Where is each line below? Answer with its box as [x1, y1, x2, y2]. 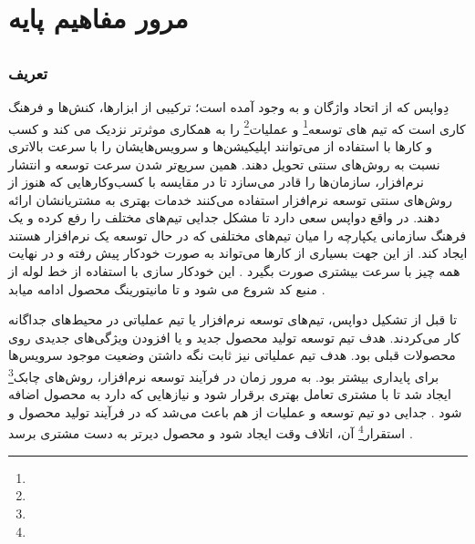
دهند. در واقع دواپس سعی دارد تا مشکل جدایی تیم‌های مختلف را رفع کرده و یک [8, 208, 440, 227]
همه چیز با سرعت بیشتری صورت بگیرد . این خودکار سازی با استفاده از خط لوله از [8, 262, 460, 281]
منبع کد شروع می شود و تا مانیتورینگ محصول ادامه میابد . [8, 279, 325, 298]
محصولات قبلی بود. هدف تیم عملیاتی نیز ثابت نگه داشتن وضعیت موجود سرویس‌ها [8, 345, 456, 364]
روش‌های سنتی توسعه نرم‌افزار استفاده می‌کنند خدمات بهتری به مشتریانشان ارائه [8, 190, 453, 209]
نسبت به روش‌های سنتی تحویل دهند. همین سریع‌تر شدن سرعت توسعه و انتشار [8, 154, 440, 173]
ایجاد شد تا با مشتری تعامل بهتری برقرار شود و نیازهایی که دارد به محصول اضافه [8, 385, 451, 404]
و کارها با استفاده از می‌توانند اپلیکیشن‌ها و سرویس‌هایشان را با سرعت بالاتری [8, 136, 433, 155]
